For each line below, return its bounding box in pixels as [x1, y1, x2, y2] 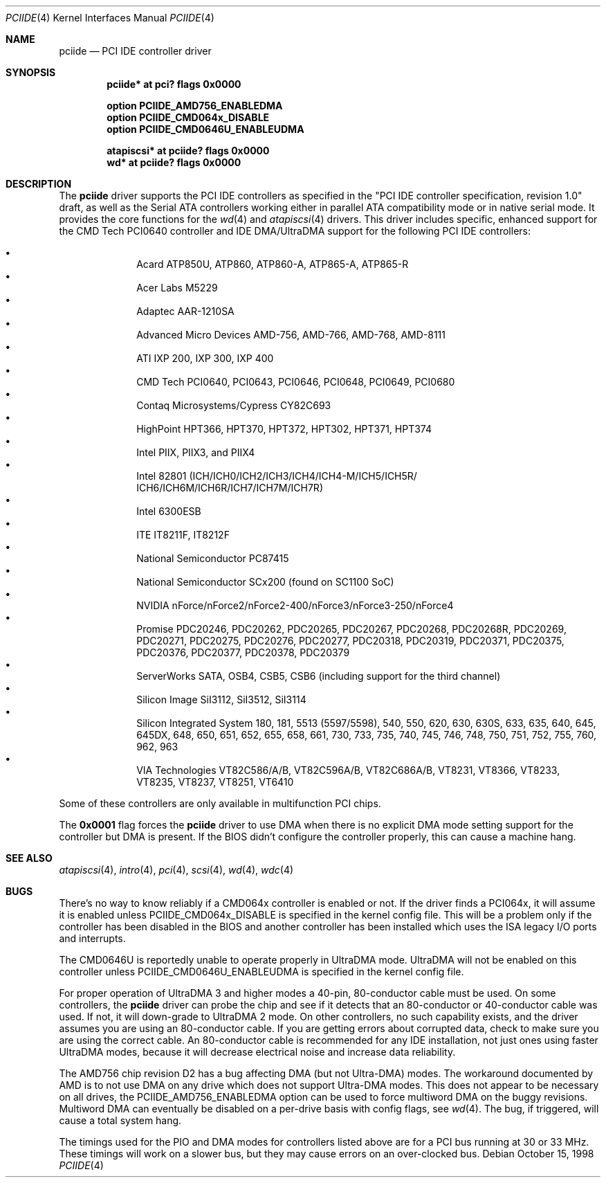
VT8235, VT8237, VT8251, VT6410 [136, 776, 294, 788]
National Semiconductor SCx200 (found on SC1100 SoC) [136, 576, 394, 588]
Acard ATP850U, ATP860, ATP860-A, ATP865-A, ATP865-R [136, 258, 409, 270]
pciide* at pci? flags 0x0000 [107, 78, 241, 90]
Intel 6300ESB [136, 505, 201, 517]
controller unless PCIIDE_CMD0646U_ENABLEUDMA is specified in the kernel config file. [59, 966, 464, 977]
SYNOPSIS [6, 66, 56, 78]
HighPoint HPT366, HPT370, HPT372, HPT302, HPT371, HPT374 [136, 423, 432, 435]
